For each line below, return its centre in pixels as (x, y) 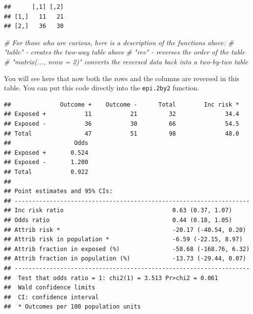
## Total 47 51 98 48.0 (122, 133)
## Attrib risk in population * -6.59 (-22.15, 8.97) (123, 240)
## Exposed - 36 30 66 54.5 (122, 124)
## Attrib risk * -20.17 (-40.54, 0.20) (125, 230)
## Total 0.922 (46, 172)
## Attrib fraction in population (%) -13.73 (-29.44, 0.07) (125, 259)
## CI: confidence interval (51, 297)
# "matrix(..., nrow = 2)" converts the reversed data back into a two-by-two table (126, 61)
